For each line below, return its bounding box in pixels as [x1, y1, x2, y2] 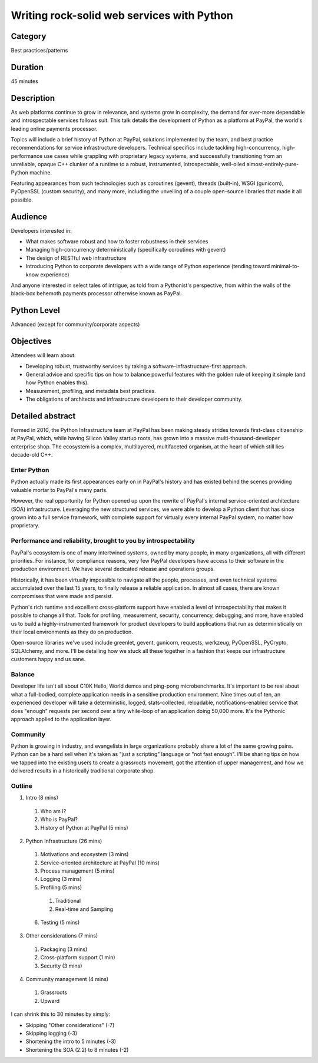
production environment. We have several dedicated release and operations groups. [11, 566, 215, 573]
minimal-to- [271, 263, 300, 270]
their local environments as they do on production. [11, 628, 134, 636]
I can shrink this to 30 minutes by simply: [11, 1011, 111, 1018]
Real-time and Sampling [55, 905, 114, 913]
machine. [29, 169, 52, 176]
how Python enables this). [25, 379, 89, 386]
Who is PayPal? [40, 816, 78, 823]
